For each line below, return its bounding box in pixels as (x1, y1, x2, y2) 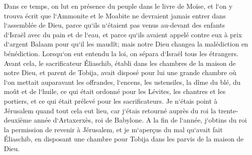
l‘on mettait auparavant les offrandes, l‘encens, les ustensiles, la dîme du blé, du (4, 77, 241, 87)
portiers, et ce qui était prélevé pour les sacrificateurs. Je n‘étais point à (4, 95, 218, 106)
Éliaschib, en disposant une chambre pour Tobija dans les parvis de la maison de (4, 134, 244, 144)
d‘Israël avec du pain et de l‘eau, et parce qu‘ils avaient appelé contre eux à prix (4, 29, 242, 39)
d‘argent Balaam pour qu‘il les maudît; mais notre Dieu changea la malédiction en (4, 39, 248, 49)
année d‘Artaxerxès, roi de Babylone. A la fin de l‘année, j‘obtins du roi (33, 115, 247, 125)
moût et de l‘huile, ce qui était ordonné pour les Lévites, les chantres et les (4, 86, 226, 96)
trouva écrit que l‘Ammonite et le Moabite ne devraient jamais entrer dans (4, 10, 226, 20)
